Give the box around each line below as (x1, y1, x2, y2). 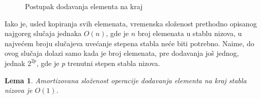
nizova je (5, 85, 33, 95)
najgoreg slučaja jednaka (5, 28, 82, 39)
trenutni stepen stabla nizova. (67, 57, 160, 68)
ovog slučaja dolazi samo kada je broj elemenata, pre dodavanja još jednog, (5, 48, 239, 58)
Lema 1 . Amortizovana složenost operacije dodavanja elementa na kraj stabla (5, 75, 247, 85)
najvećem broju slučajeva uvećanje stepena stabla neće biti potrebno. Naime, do (5, 38, 254, 48)
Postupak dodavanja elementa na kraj (25, 1, 143, 11)
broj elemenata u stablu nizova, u (137, 28, 242, 39)
